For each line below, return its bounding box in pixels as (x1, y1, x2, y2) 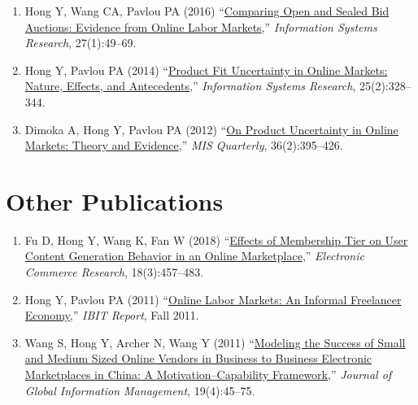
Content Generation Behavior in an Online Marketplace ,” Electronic (24, 247, 364, 264)
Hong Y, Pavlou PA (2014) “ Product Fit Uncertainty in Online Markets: (24, 61, 388, 78)
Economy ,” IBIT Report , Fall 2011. (24, 307, 199, 324)
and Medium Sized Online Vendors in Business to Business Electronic (24, 350, 372, 367)
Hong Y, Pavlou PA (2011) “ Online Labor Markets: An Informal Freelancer (24, 290, 402, 307)
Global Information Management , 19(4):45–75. (24, 381, 255, 398)
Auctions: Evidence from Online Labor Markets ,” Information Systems (24, 18, 377, 35)
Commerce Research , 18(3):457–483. (24, 263, 204, 281)
